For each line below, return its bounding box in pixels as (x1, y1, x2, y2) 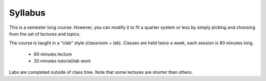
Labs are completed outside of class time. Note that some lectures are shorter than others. (9, 69, 193, 75)
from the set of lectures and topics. (9, 31, 81, 37)
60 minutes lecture (33, 51, 72, 57)
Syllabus (9, 7, 46, 18)
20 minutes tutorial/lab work (33, 58, 91, 64)
